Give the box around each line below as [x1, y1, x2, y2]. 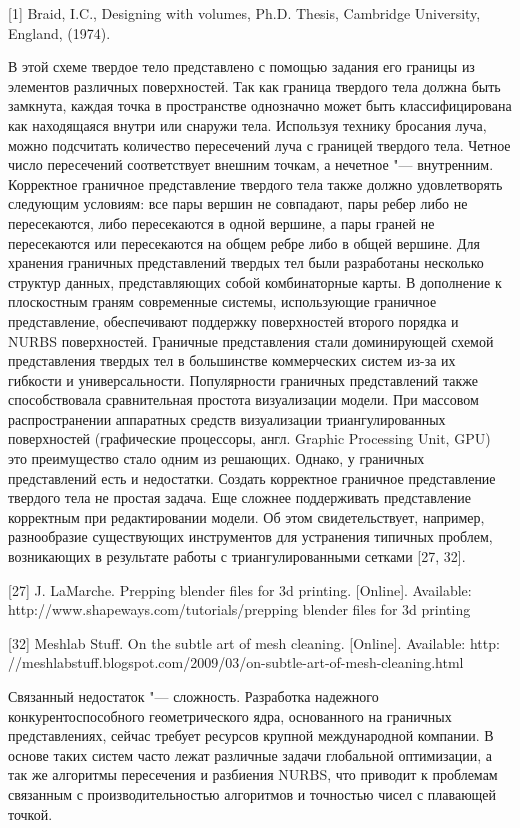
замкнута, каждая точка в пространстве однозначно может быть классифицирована [8, 95, 512, 116]
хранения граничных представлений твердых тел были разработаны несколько [8, 252, 484, 273]
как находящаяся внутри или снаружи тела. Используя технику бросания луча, [8, 114, 487, 135]
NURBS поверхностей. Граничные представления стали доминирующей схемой [8, 330, 494, 351]
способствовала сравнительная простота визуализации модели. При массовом [8, 389, 479, 410]
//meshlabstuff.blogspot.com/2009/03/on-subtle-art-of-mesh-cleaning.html [8, 652, 464, 673]
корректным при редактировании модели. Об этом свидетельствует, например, [8, 506, 485, 527]
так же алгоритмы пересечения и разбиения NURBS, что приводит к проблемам [8, 764, 498, 785]
